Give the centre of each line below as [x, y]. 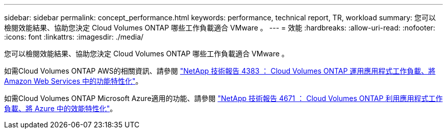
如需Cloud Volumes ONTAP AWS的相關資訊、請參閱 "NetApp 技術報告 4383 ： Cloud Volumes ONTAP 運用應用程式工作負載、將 [220, 71]
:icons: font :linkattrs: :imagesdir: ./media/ [74, 37]
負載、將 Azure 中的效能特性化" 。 [61, 108]
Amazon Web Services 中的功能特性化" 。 [73, 81]
